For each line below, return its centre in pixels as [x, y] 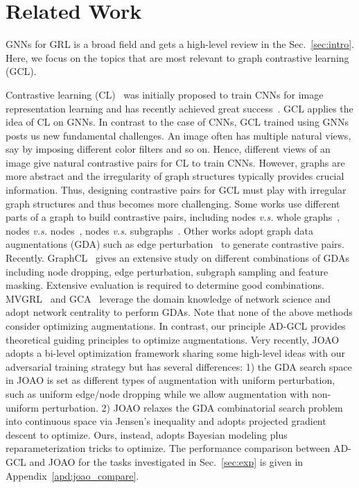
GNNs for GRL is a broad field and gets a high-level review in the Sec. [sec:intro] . [180, 44]
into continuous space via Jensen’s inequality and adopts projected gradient [166, 421]
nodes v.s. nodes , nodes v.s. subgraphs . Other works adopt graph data [159, 230]
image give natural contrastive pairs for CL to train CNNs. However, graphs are [175, 162]
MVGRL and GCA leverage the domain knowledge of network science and [168, 298]
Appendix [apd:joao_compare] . [72, 475]
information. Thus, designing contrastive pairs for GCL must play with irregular [176, 190]
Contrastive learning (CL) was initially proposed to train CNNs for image [165, 94]
